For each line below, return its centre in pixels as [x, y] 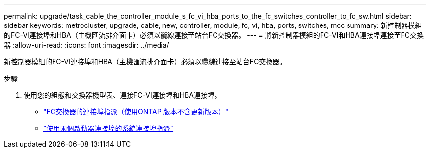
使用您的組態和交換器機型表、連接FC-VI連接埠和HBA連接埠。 [122, 95]
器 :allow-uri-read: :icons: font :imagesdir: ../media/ [87, 45]
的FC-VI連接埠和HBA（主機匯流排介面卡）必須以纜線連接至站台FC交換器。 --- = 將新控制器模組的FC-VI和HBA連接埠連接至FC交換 [214, 35]
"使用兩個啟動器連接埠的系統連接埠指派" [108, 128]
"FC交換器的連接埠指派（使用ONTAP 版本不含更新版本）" [136, 112]
